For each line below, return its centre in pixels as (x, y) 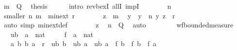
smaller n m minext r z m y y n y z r (89, 15)
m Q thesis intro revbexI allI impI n (87, 6)
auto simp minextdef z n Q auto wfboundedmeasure (118, 25)
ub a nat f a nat (52, 34)
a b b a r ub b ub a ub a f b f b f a (83, 44)
